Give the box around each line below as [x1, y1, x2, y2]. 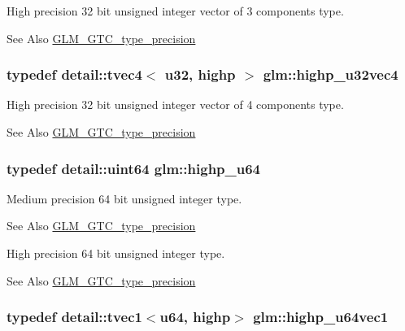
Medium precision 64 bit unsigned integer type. [7, 189, 242, 207]
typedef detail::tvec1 [7, 307, 142, 327]
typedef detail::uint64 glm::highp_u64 [7, 158, 261, 178]
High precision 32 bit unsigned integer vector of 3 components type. [7, 2, 344, 19]
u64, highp [159, 307, 231, 327]
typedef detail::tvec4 [7, 64, 142, 85]
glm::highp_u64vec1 [253, 307, 389, 327]
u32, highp [164, 64, 236, 85]
